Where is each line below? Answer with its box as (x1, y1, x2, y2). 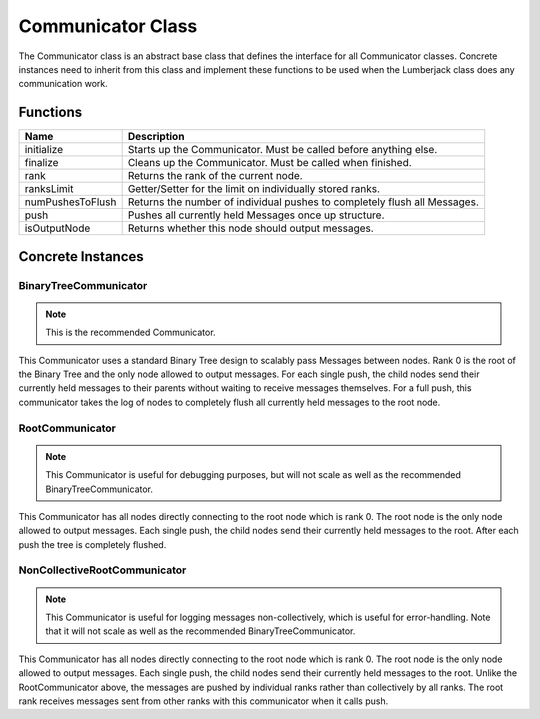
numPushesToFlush (24, 195, 117, 209)
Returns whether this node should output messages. (127, 221, 374, 235)
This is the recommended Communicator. (45, 326, 216, 339)
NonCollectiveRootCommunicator (18, 563, 187, 577)
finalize (24, 156, 59, 170)
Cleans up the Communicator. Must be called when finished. (127, 156, 412, 170)
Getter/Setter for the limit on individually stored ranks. (127, 182, 380, 196)
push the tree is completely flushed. (18, 538, 167, 550)
